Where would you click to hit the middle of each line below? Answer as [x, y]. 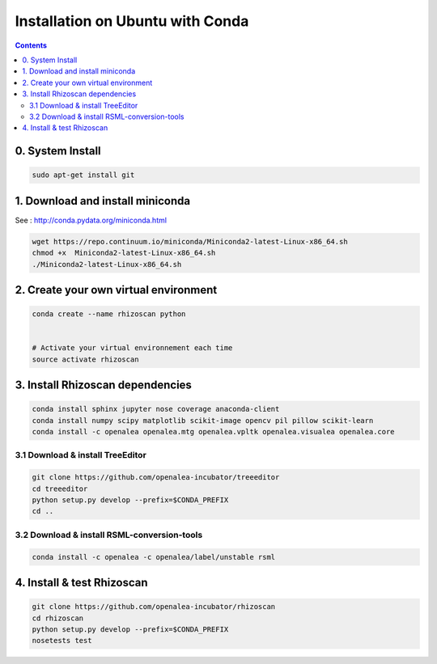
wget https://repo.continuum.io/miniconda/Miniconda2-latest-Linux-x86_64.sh [190, 241]
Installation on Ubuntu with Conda [132, 21]
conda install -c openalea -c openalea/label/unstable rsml [154, 557]
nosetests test [62, 641]
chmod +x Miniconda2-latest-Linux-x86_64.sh [124, 253]
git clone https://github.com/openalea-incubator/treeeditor [156, 478]
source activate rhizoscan [85, 359]
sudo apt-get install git [83, 175]
